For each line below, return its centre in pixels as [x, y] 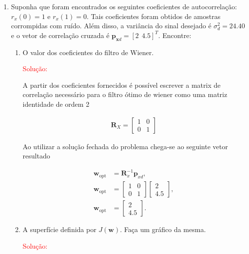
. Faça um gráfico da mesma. [163, 229]
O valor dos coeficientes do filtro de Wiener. [88, 52]
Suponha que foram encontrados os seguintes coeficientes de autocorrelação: [124, 6]
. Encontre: [175, 35]
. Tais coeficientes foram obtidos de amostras [154, 16]
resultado [36, 156]
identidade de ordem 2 [56, 104]
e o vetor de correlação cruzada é [60, 35]
